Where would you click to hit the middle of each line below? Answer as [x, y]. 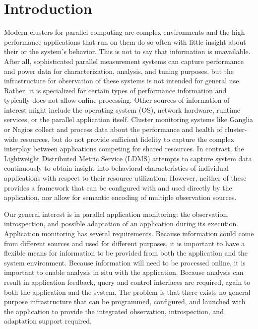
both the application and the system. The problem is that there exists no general [127, 292]
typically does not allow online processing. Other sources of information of [117, 100]
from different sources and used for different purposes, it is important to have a [125, 243]
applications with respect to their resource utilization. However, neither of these [125, 178]
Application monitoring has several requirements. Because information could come [129, 233]
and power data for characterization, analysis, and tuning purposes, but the [119, 71]
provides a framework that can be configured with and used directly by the [118, 187]
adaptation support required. [48, 321]
